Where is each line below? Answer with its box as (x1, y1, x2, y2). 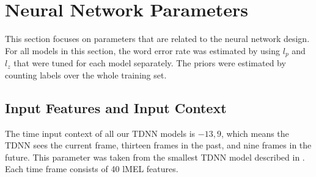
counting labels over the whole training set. (5, 68, 167, 81)
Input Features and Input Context (5, 98, 227, 117)
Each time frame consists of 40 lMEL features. (5, 162, 178, 175)
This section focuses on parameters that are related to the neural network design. (5, 32, 310, 45)
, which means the (221, 127, 289, 139)
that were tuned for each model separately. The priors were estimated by (13, 57, 286, 69)
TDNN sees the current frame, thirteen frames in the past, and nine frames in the (5, 139, 312, 151)
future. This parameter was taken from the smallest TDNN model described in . (5, 150, 305, 163)
